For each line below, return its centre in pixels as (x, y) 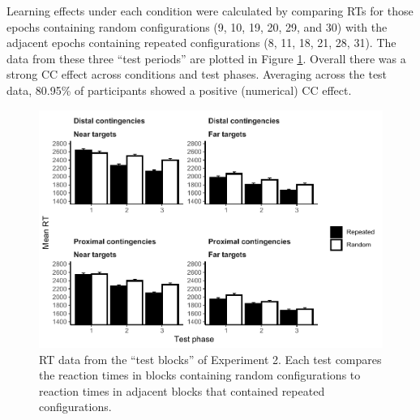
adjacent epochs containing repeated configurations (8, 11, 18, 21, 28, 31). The (201, 43)
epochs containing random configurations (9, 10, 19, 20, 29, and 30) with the (197, 26)
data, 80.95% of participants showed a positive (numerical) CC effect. (179, 90)
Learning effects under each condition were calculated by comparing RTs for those (210, 11)
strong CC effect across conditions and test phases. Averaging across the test (197, 74)
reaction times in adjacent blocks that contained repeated (182, 390)
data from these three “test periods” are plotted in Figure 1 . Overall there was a (206, 58)
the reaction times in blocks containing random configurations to (200, 375)
